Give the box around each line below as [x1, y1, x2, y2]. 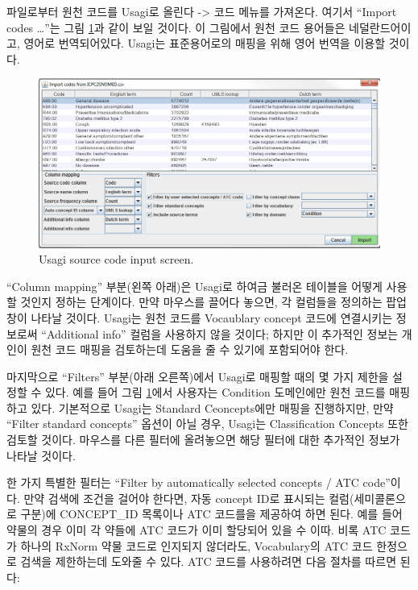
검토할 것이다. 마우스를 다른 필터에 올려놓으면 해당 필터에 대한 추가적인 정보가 [6, 431, 400, 448]
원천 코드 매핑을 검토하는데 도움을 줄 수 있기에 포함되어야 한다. [31, 341, 349, 358]
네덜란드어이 [349, 19, 412, 35]
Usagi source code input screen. [39, 251, 194, 268]
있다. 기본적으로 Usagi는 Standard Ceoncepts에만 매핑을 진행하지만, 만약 [31, 399, 394, 416]
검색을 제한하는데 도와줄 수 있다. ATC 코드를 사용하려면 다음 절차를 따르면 [20, 553, 397, 570]
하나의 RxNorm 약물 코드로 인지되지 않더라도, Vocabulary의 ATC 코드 [20, 537, 373, 554]
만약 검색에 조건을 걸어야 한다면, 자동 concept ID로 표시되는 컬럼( [23, 489, 354, 506]
